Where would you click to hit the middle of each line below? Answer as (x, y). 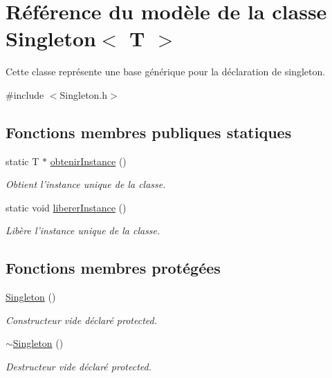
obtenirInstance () (88, 161)
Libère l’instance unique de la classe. (83, 230)
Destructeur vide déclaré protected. (79, 367)
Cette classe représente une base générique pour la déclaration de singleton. (166, 72)
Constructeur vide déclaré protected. (82, 320)
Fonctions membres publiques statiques (149, 132)
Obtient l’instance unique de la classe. (86, 184)
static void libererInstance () (66, 207)
